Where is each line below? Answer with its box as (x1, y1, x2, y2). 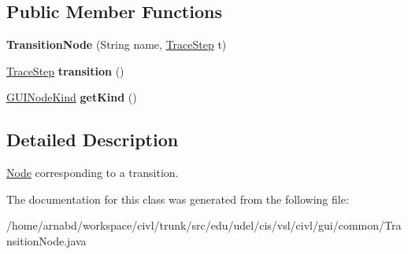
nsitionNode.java (6, 232, 87, 248)
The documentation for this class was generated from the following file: (6, 190, 349, 207)
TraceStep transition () (6, 62, 124, 79)
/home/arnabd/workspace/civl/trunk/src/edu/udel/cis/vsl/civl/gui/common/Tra (6, 217, 402, 234)
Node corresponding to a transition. (6, 164, 179, 181)
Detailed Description (6, 127, 179, 152)
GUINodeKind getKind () (6, 89, 137, 105)
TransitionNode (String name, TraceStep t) (6, 36, 227, 53)
